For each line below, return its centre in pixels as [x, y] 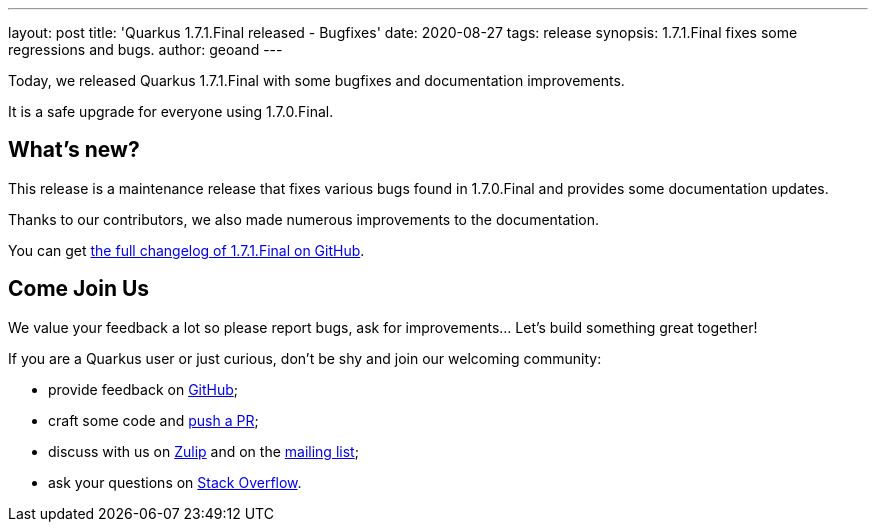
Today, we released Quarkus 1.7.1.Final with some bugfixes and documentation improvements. [316, 80]
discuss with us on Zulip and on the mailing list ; [203, 451]
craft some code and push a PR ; [153, 420]
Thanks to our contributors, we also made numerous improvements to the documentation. [304, 219]
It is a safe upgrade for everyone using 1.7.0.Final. [171, 111]
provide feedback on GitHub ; [143, 389]
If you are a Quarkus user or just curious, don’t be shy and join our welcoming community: [305, 358]
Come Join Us [79, 289]
